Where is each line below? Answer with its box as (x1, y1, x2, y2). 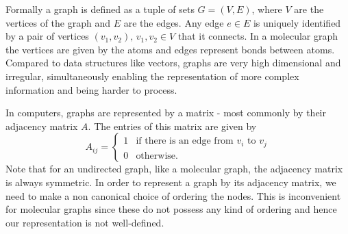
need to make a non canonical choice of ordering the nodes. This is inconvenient (5, 188, 341, 203)
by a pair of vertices (5, 29, 89, 43)
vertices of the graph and (5, 15, 110, 29)
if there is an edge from (136, 136, 234, 146)
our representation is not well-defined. (5, 215, 164, 229)
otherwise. (136, 151, 178, 161)
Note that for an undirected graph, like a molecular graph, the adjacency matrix (5, 161, 343, 176)
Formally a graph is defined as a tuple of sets (5, 2, 195, 16)
